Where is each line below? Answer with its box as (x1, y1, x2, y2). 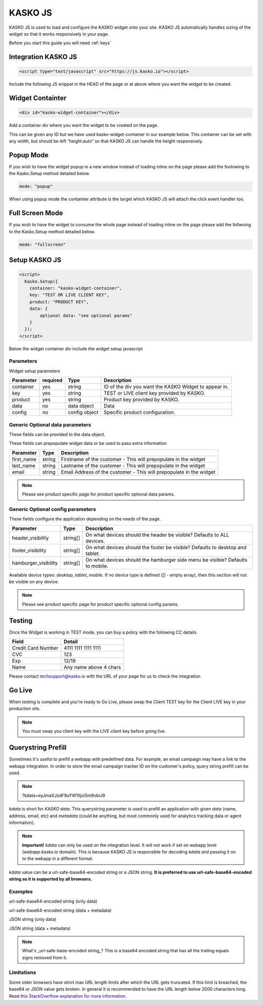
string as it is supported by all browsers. (9, 876, 93, 882)
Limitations (9, 969, 37, 976)
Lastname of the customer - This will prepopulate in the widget (61, 462, 206, 469)
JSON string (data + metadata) (9, 925, 71, 931)
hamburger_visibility (12, 559, 58, 566)
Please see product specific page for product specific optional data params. (22, 491, 175, 497)
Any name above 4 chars (63, 664, 121, 671)
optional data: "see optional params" (39, 313, 132, 318)
